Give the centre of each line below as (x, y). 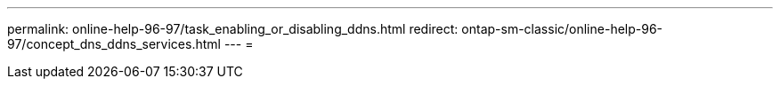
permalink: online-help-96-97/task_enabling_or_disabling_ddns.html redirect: (233, 29)
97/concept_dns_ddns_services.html (114, 44)
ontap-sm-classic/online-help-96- (562, 29)
